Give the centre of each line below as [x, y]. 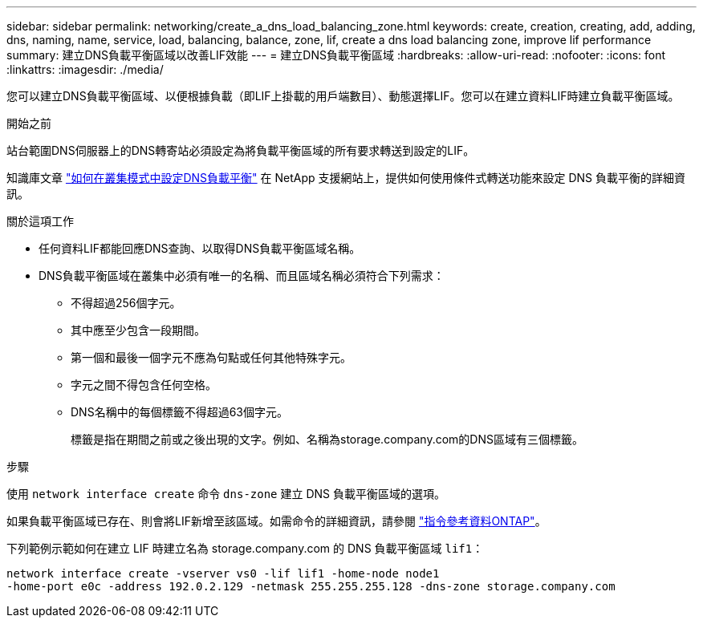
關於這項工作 [40, 221]
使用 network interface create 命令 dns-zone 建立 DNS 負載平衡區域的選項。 [226, 494]
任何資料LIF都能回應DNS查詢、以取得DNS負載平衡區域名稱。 [200, 248]
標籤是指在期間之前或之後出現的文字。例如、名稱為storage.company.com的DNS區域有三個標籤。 [327, 439]
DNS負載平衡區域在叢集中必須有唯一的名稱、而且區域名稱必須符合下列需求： [242, 276]
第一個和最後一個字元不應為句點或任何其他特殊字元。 [211, 357]
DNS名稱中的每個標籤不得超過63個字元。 [179, 412]
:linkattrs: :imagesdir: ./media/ [85, 69]
